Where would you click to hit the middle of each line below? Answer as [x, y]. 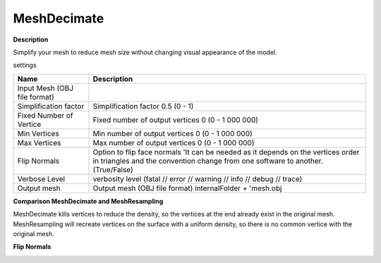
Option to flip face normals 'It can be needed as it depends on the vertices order [226, 152]
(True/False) [113, 169]
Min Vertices [38, 133]
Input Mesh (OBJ [46, 88]
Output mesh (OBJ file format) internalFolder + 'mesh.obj [187, 188]
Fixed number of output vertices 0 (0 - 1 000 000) [176, 120]
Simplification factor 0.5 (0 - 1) [143, 106]
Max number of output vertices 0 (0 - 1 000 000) [174, 142]
